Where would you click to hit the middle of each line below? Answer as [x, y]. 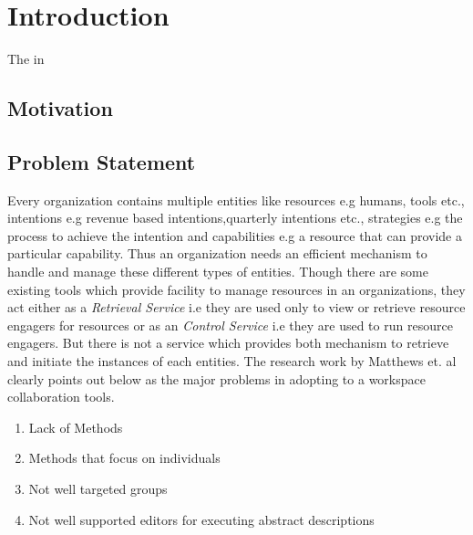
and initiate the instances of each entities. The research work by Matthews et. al [232, 361]
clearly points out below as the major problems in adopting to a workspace [216, 378]
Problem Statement [102, 161]
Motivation [60, 108]
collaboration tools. [61, 397]
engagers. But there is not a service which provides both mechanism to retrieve [228, 343]
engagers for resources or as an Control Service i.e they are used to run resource [230, 325]
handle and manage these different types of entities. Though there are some [218, 272]
